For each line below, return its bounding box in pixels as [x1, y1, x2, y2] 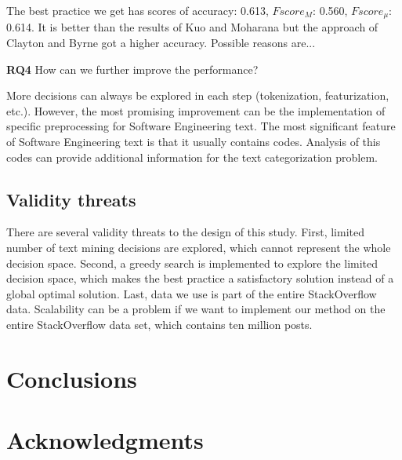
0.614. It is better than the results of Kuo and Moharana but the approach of [6, 19, 378, 35]
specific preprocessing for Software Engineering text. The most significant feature [6, 118, 396, 134]
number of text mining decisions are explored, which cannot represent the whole [6, 239, 391, 255]
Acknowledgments [6, 424, 204, 456]
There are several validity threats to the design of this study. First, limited [6, 224, 365, 240]
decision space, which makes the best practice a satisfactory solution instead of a [6, 270, 394, 287]
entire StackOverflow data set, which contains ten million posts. [6, 316, 313, 332]
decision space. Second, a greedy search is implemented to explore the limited [6, 254, 378, 271]
